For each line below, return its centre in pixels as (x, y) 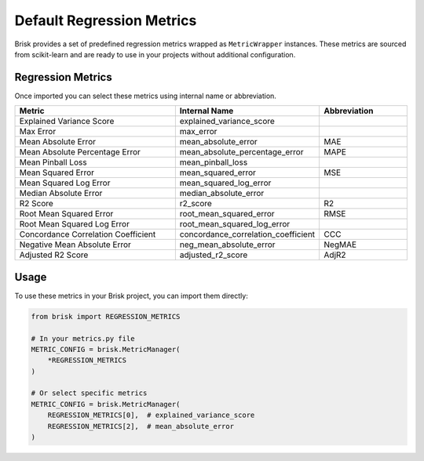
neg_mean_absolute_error (227, 245)
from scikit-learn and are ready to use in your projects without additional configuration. (155, 54)
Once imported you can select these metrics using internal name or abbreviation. (145, 96)
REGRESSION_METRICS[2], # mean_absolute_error (141, 426)
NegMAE (340, 245)
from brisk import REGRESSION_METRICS (106, 316)
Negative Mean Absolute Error (75, 245)
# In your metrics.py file (83, 338)
